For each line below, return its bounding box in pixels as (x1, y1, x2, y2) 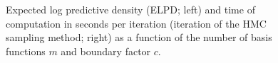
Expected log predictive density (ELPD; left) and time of (6, 2, 255, 16)
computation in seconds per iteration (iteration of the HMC (6, 16, 267, 30)
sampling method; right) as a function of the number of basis (6, 30, 272, 45)
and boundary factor (61, 43, 151, 58)
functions (6, 43, 46, 58)
